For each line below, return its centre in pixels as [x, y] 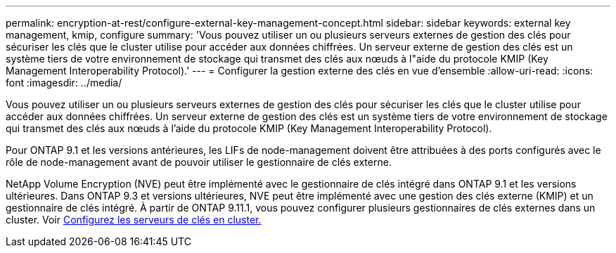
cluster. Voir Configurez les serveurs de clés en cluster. [134, 220]
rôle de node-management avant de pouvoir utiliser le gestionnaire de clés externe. [199, 162]
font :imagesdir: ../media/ [64, 83]
